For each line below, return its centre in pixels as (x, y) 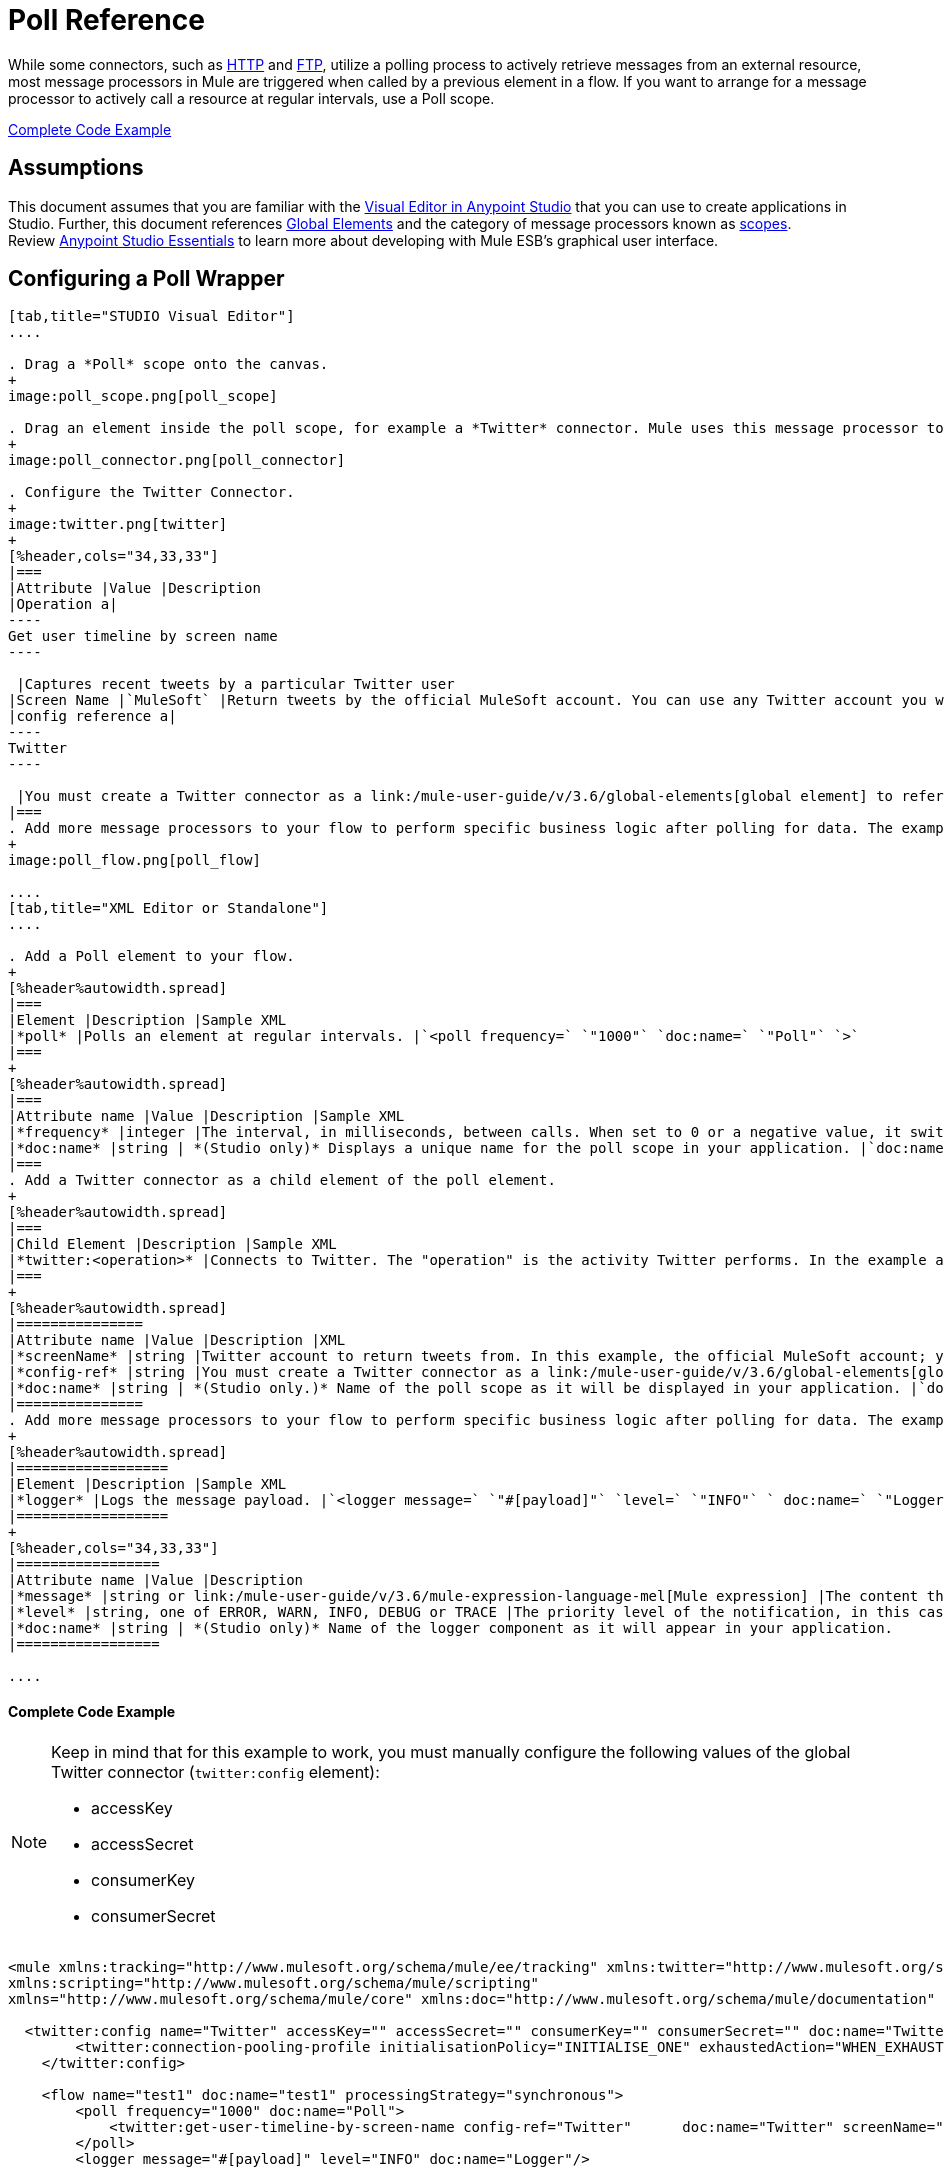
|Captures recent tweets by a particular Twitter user (235, 684)
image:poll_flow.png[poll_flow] (134, 860)
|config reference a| (92, 716)
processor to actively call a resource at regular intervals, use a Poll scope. (251, 98)
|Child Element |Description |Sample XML (172, 1244)
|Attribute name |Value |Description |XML (177, 1340)
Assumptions (76, 168)
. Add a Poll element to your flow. (151, 956)
